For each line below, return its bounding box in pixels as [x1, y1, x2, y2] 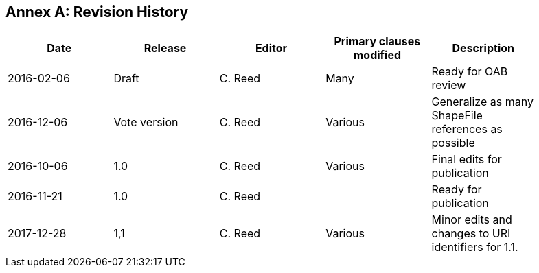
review [431, 78, 466, 93]
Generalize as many [431, 95, 534, 109]
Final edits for [431, 152, 502, 167]
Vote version [113, 115, 179, 130]
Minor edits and [431, 213, 512, 227]
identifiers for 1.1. [431, 240, 518, 254]
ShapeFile [431, 108, 483, 123]
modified [353, 48, 402, 62]
